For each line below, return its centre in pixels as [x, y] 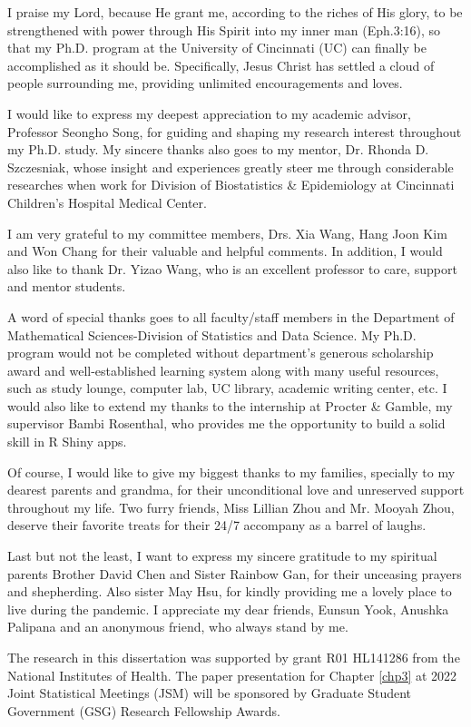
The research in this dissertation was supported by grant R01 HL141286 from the [234, 657]
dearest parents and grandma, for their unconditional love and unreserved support [236, 490]
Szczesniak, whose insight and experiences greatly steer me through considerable [231, 167]
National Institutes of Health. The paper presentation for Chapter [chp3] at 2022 [232, 675]
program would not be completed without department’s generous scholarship [221, 353]
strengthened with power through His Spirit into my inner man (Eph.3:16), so [224, 29]
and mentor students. [67, 286]
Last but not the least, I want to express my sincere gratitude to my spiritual [222, 556]
